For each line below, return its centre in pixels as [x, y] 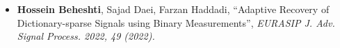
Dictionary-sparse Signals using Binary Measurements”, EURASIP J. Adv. [176, 22]
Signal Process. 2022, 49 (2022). [86, 36]
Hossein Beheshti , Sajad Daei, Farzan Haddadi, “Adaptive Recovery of [173, 9]
